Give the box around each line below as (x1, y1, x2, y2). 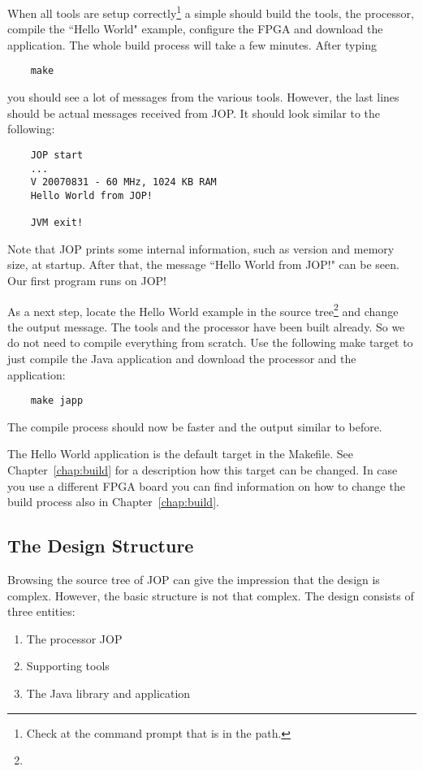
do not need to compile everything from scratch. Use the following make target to (7, 334, 413, 351)
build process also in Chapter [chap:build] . (7, 493, 219, 510)
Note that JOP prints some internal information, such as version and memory (7, 240, 395, 257)
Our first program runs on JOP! (7, 272, 166, 288)
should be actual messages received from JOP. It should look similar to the (7, 104, 381, 121)
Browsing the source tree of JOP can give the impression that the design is (7, 571, 380, 588)
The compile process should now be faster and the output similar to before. (7, 418, 382, 435)
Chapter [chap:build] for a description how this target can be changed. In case (7, 461, 398, 479)
